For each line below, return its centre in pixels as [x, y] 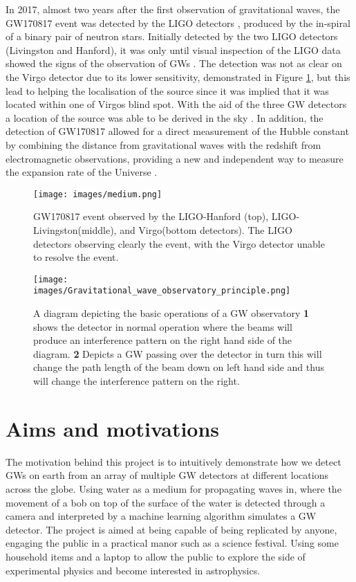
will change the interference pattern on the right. [137, 381]
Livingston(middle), [75, 229]
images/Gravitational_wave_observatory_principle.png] [162, 291]
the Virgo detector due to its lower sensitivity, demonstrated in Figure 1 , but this [178, 76]
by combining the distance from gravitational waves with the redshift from [163, 144]
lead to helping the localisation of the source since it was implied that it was [167, 90]
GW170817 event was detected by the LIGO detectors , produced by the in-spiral [178, 22]
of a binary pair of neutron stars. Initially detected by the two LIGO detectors [172, 36]
